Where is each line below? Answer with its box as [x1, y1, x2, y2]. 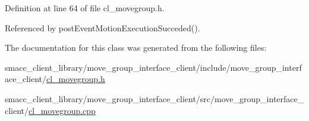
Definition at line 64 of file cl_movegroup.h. [5, 2, 165, 14]
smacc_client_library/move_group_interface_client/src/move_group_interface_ [5, 92, 304, 104]
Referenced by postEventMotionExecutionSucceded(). [5, 21, 200, 34]
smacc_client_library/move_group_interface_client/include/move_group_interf [5, 61, 302, 73]
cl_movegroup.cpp [29, 104, 96, 116]
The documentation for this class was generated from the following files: [5, 41, 267, 54]
